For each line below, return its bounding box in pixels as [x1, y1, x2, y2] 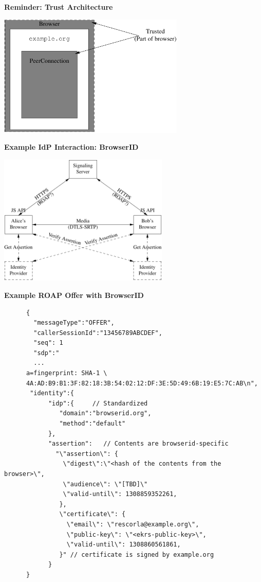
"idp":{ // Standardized [48, 399, 148, 407]
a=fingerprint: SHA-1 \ [26, 369, 107, 377]
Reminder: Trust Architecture [4, 2, 113, 12]
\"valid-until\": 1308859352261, [63, 490, 177, 498]
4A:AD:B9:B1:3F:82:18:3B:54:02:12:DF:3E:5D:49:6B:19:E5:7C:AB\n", [26, 379, 258, 387]
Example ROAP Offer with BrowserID [4, 289, 144, 300]
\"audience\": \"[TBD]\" [63, 480, 148, 488]
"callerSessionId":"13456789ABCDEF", [33, 329, 162, 337]
